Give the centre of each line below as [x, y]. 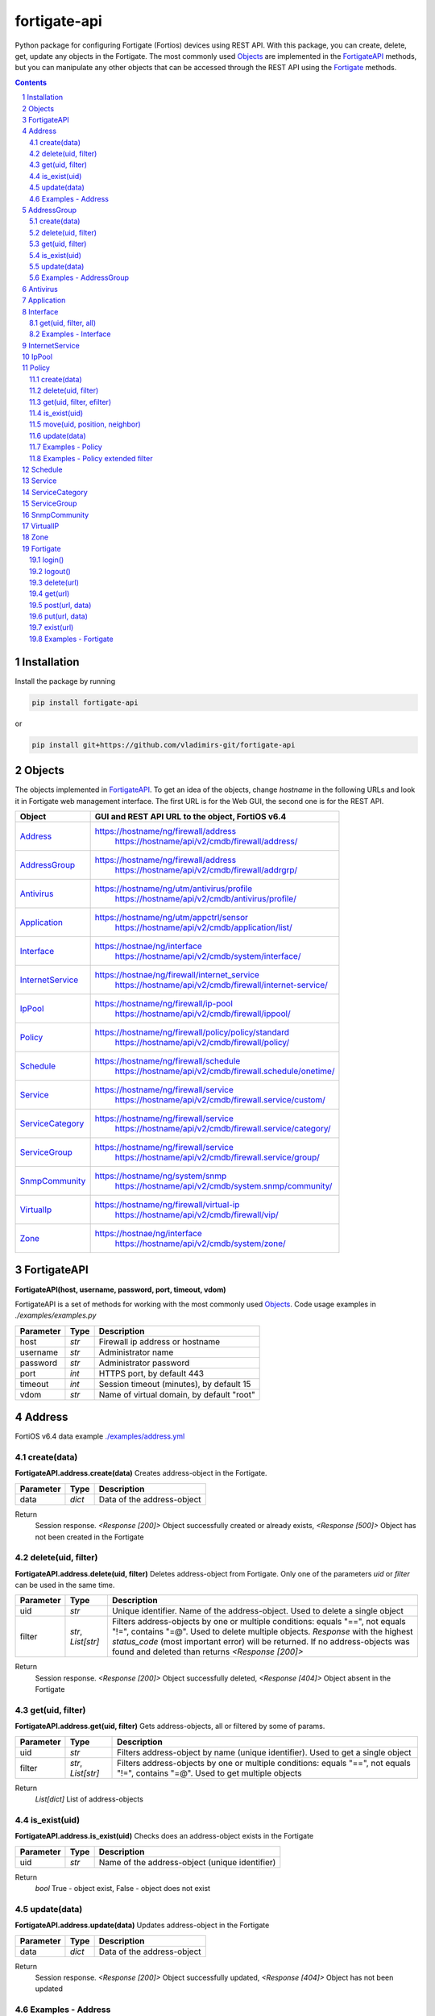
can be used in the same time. [65, 1585]
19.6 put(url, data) [59, 616]
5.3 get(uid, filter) [58, 244]
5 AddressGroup [49, 210]
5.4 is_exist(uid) [56, 255]
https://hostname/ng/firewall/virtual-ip [167, 1204]
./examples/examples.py [56, 1315]
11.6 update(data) [58, 435]
